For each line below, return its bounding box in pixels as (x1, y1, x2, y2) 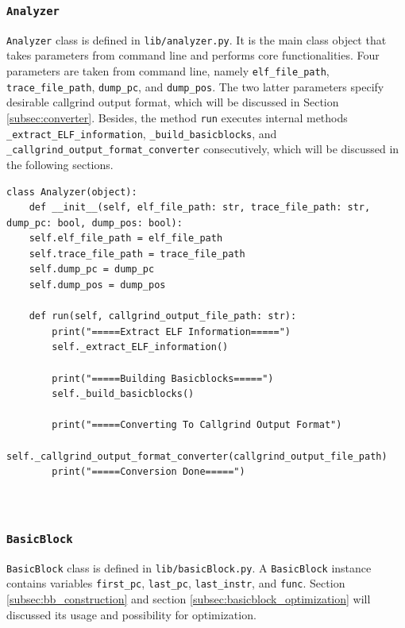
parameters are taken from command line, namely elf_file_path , (6, 63, 330, 79)
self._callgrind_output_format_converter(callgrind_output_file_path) (6, 450, 388, 462)
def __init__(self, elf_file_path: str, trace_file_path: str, (29, 202, 371, 214)
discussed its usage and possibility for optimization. (6, 606, 256, 622)
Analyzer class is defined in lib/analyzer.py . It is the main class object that (6, 31, 387, 48)
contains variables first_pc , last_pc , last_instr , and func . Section (6, 575, 345, 591)
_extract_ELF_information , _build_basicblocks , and (6, 125, 277, 141)
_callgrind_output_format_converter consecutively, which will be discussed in (6, 141, 399, 157)
